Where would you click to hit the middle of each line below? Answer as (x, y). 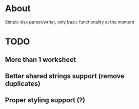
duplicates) (23, 83)
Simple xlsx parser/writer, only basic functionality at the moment (70, 22)
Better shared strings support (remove (65, 76)
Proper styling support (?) (45, 100)
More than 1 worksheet (41, 60)
